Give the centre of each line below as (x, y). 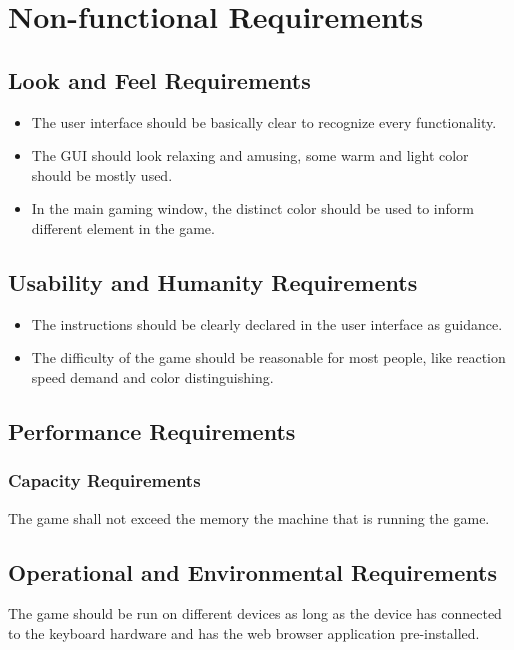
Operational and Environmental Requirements (252, 571)
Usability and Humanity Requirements (213, 281)
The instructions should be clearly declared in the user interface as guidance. (267, 323)
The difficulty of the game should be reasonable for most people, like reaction (268, 357)
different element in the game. (123, 227)
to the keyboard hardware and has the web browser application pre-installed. (244, 632)
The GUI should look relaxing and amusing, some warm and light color (250, 155)
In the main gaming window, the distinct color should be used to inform (252, 208)
